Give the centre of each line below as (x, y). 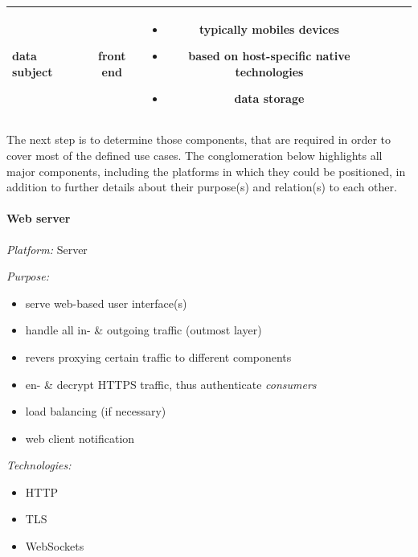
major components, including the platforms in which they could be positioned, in (206, 171)
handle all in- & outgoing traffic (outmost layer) (143, 330)
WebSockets (55, 546)
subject (33, 71)
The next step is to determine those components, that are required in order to (199, 139)
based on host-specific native (269, 56)
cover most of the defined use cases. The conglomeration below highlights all (195, 155)
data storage (269, 98)
